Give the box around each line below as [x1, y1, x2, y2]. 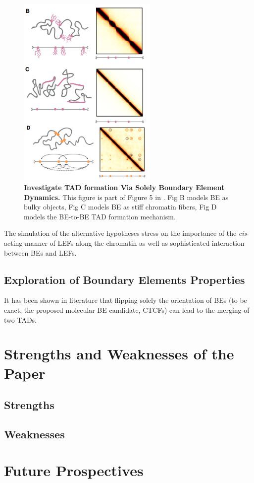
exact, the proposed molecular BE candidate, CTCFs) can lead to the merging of [4, 304, 250, 315]
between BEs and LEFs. [4, 247, 77, 258]
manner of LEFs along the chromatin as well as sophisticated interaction [24, 237, 245, 248]
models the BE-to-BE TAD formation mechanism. [24, 211, 176, 221]
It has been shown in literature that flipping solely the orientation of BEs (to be [4, 295, 247, 305]
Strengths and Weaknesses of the [4, 344, 234, 364]
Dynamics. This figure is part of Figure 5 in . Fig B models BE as [24, 192, 229, 202]
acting [4, 237, 23, 248]
